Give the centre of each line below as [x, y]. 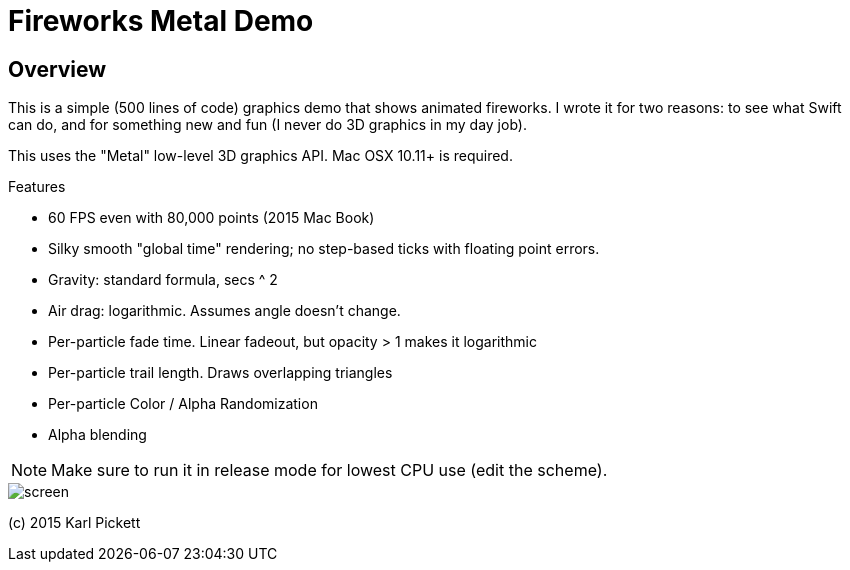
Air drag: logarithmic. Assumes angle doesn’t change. [224, 311]
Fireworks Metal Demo [161, 21]
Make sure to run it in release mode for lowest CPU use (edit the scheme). [329, 470]
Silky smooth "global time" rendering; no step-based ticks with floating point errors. [324, 249]
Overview [57, 69]
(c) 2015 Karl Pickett [74, 523]
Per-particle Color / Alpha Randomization [183, 404]
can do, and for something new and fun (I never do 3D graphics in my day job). [267, 125]
